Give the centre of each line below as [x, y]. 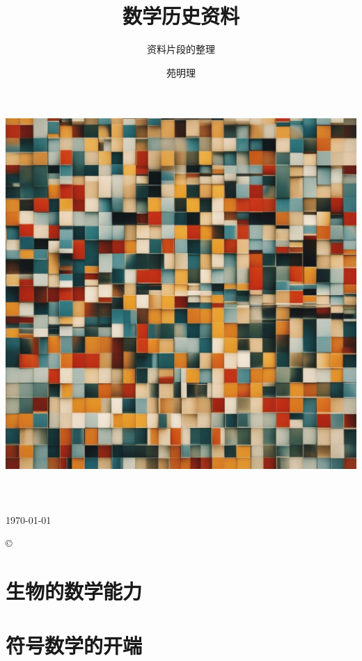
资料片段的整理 [181, 49]
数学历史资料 [181, 16]
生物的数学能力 [74, 591]
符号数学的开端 [74, 645]
